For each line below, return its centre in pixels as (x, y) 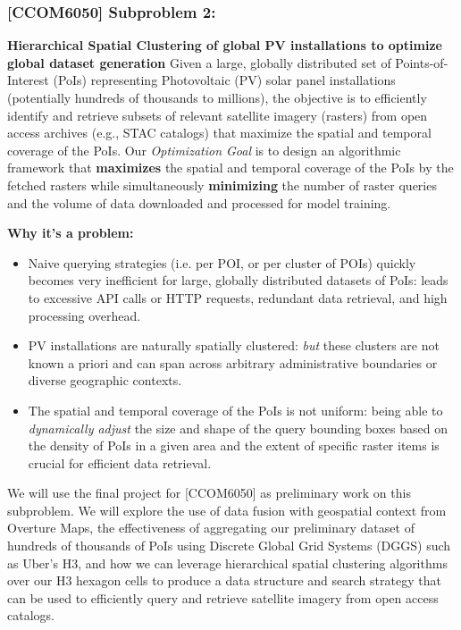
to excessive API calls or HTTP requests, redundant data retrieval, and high (238, 297)
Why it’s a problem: (71, 233)
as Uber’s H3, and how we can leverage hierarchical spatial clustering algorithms (227, 563)
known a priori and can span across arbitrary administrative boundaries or (233, 362)
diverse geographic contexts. (105, 380)
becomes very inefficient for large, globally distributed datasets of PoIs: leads (238, 280)
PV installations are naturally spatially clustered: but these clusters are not (234, 345)
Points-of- (422, 62)
